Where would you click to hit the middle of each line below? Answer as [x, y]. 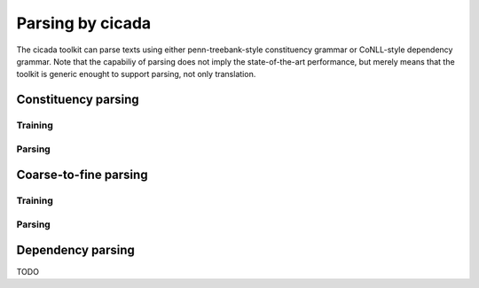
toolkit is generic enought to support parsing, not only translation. [136, 74]
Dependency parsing [75, 250]
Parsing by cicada [84, 23]
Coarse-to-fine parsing [82, 175]
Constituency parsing [78, 100]
